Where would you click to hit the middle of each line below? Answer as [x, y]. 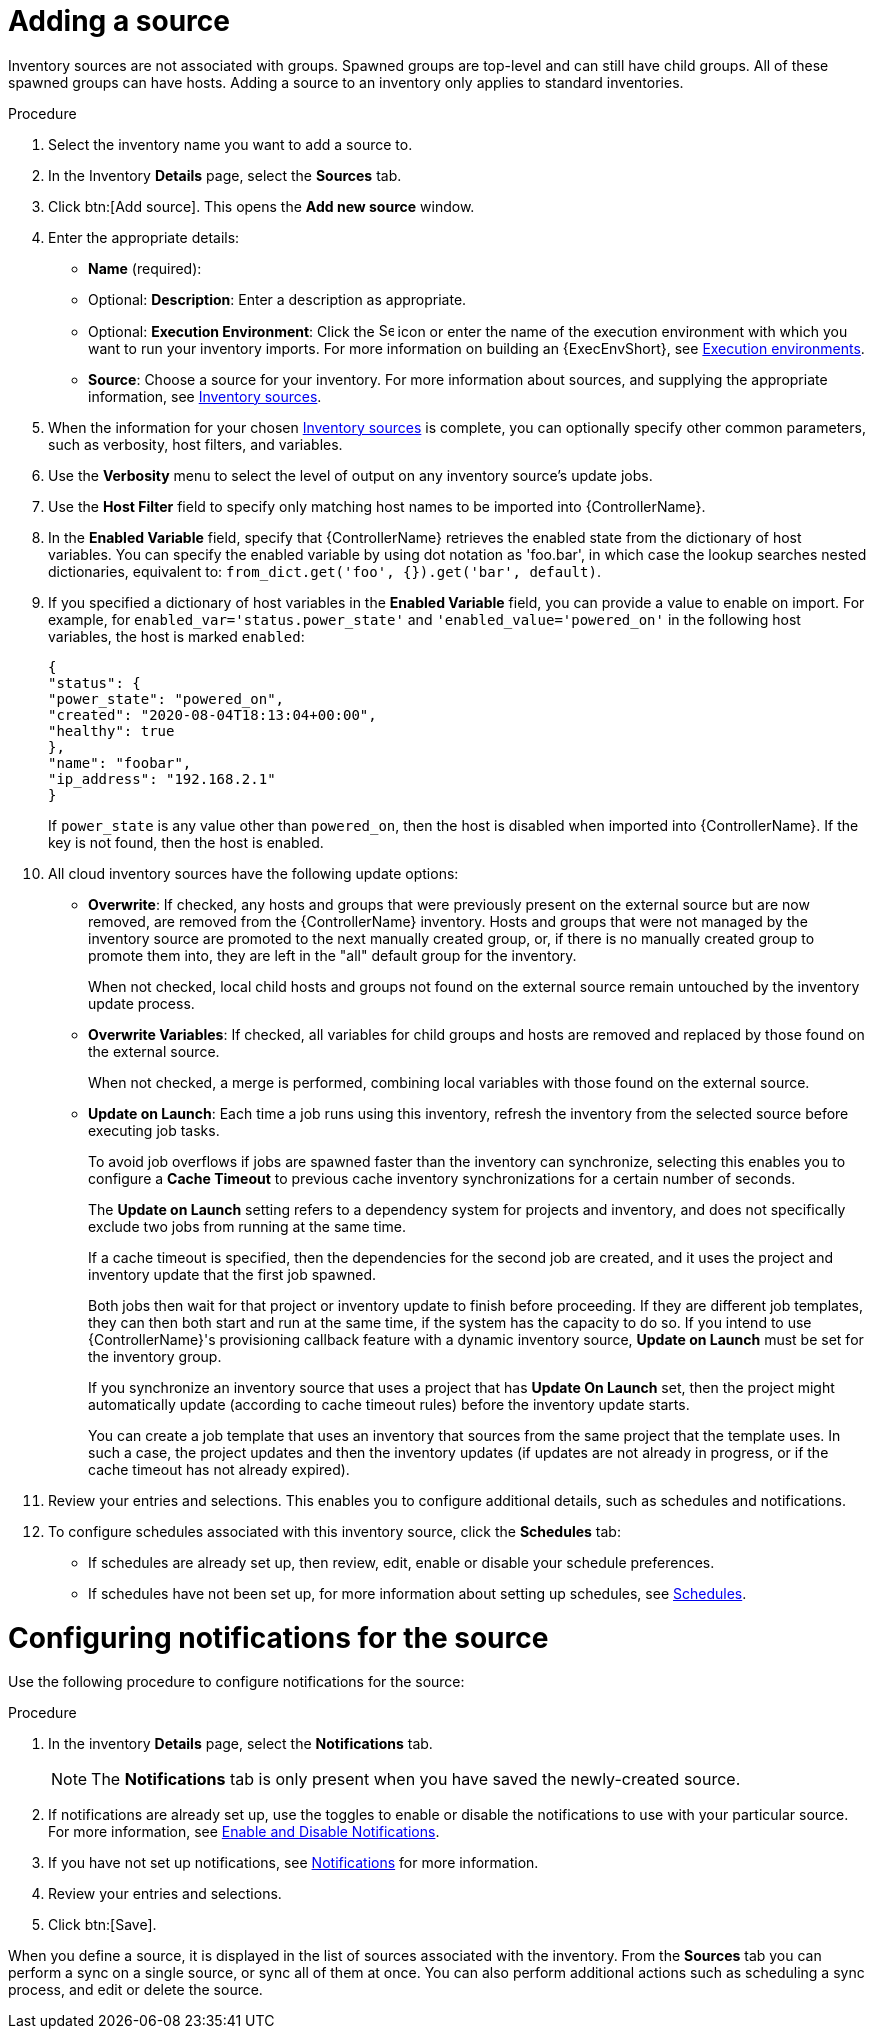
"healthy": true [111, 730]
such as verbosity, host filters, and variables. [195, 444]
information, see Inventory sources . [205, 396]
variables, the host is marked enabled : [176, 636]
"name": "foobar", [120, 762]
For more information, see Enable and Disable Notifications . [244, 1832]
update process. [141, 1003]
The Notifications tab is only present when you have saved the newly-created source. [416, 1779]
